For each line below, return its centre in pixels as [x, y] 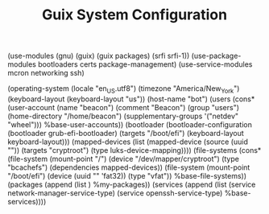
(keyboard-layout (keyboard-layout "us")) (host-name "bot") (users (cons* [131, 99]
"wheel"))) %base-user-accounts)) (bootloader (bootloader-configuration [130, 124]
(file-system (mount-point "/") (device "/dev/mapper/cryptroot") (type [123, 158]
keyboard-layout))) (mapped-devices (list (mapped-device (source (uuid [128, 142]
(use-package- [216, 56]
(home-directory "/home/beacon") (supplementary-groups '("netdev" [123, 116]
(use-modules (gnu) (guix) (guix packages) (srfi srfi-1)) [99, 56]
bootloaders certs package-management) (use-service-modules [145, 64]
